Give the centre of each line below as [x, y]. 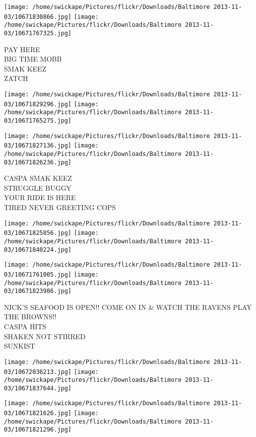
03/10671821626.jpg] [38, 413]
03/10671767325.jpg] [38, 33]
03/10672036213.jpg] [38, 372]
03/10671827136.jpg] [38, 146]
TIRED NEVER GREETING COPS [60, 207]
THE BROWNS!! [30, 317]
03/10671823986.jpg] [38, 291]
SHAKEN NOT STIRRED [45, 336]
